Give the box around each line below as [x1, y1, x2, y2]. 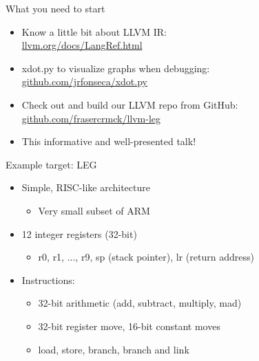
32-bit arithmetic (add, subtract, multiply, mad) [38, 296, 242, 310]
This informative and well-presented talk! [21, 134, 196, 149]
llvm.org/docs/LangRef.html [21, 38, 143, 52]
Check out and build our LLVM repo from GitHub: [21, 97, 238, 111]
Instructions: [21, 272, 75, 287]
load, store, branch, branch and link [38, 342, 189, 356]
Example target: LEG [6, 157, 97, 171]
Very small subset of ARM [38, 203, 150, 217]
